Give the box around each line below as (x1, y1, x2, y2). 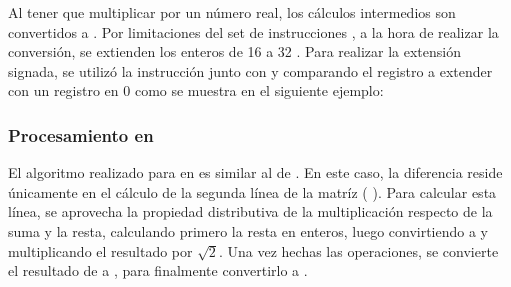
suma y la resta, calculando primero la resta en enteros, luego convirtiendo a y (8, 220, 489, 241)
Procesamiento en (8, 122, 154, 147)
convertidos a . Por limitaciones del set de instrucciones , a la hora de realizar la (8, 21, 499, 42)
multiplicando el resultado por (8, 240, 193, 261)
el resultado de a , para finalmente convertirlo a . (8, 260, 308, 281)
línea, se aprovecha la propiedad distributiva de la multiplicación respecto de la (8, 201, 493, 222)
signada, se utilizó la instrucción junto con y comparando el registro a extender (8, 60, 493, 81)
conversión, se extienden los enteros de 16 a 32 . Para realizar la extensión (8, 41, 461, 62)
